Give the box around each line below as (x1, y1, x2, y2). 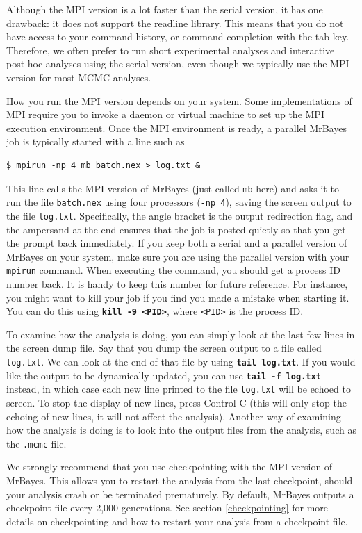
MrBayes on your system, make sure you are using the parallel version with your (6, 249, 349, 263)
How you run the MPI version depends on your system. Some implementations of (6, 93, 352, 108)
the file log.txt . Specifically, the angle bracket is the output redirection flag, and (6, 208, 353, 222)
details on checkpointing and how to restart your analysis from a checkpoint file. (6, 514, 348, 528)
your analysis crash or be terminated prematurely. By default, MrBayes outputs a (6, 486, 354, 501)
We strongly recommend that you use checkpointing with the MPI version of (6, 459, 333, 474)
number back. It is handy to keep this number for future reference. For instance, (6, 276, 348, 290)
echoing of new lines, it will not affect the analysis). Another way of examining (6, 409, 341, 423)
